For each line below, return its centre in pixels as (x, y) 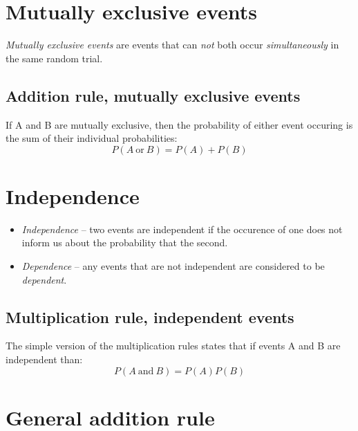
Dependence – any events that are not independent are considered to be (173, 266)
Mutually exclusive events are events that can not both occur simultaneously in (172, 45)
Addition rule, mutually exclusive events (153, 95)
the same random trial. (54, 58)
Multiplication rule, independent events (150, 317)
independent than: (44, 359)
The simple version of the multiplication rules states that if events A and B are (173, 346)
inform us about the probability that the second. (125, 242)
